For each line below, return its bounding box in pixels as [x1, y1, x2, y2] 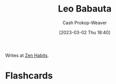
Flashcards [5, 70, 53, 81]
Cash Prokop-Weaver [62, 20, 107, 26]
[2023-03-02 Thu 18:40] [59, 29, 111, 35]
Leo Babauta [57, 3, 112, 15]
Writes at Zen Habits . [5, 52, 49, 58]
